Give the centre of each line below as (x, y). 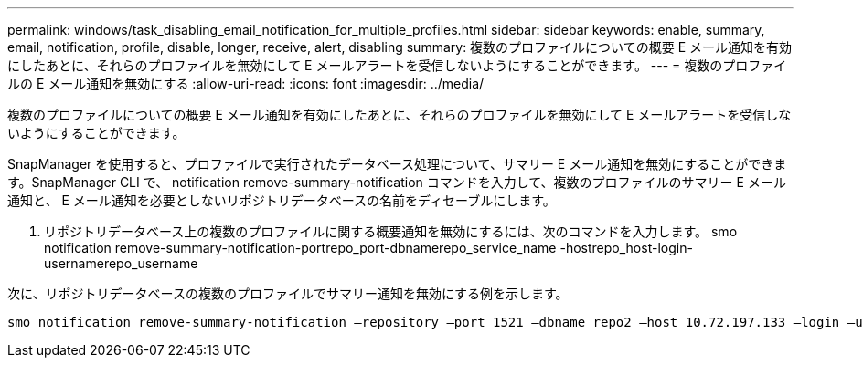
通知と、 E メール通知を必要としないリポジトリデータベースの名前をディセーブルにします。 (282, 200)
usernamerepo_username (121, 263)
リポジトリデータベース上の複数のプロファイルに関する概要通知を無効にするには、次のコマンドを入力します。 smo (391, 231)
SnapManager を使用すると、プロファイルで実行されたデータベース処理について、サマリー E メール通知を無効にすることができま (397, 164)
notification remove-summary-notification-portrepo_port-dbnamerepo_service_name (300, 248)
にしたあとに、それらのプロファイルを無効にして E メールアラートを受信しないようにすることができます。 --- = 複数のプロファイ (397, 65)
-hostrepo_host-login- (626, 248)
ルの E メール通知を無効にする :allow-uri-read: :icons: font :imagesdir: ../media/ (246, 83)
